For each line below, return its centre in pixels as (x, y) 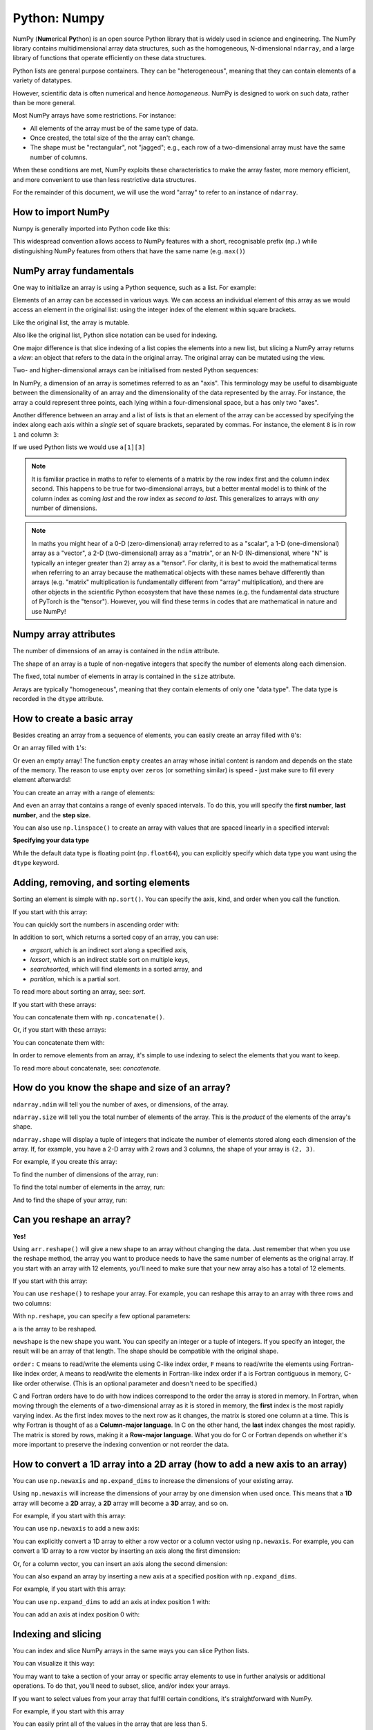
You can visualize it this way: (54, 1664)
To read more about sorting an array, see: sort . (79, 992)
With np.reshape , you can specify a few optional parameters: (102, 1316)
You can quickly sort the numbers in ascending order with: (96, 925)
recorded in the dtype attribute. (58, 699)
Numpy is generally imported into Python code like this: (92, 228)
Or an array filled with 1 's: (49, 748)
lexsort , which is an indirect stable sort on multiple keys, (110, 960)
